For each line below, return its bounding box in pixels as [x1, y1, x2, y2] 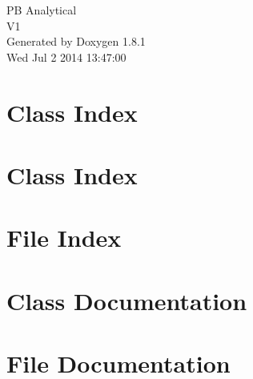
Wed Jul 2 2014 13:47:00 [6, 48, 127, 65]
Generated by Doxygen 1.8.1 [6, 33, 146, 50]
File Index [6, 221, 122, 254]
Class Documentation [6, 284, 247, 317]
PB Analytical [6, 2, 77, 18]
